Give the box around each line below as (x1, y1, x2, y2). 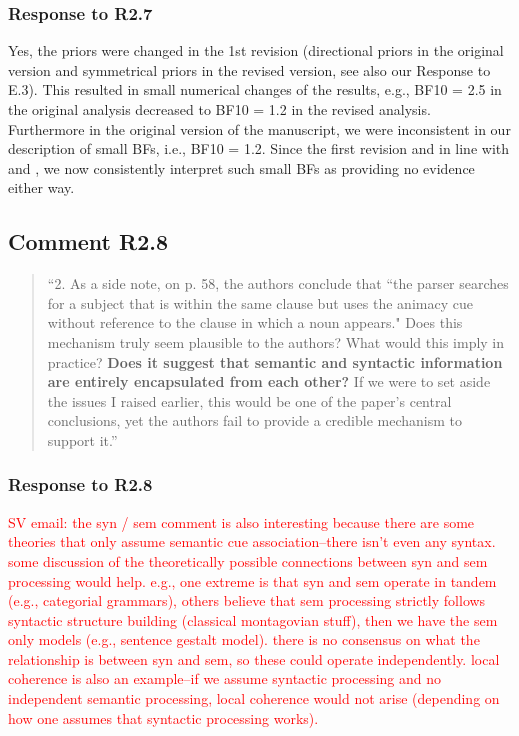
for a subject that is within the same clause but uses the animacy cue (47, 292, 473, 313)
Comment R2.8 (8, 226, 168, 257)
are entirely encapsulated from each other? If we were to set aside (47, 371, 491, 392)
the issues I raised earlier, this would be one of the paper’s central (47, 390, 452, 411)
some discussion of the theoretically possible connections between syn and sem (8, 550, 488, 571)
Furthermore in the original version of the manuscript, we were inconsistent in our (8, 118, 511, 139)
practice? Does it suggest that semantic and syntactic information (47, 351, 503, 372)
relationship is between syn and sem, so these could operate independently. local (8, 648, 500, 669)
